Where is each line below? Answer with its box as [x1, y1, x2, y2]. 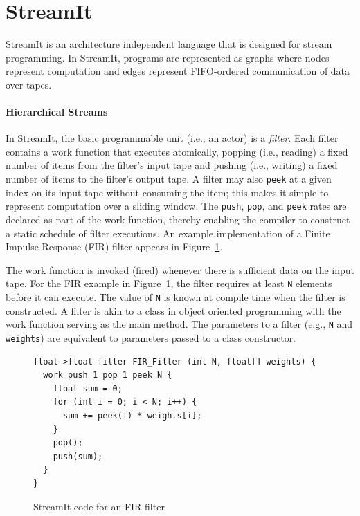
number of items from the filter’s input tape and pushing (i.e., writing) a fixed [6, 158, 338, 172]
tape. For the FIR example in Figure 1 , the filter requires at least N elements [6, 276, 332, 291]
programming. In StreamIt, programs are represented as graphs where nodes [6, 50, 330, 64]
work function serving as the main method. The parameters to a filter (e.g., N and [6, 317, 353, 331]
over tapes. [6, 77, 52, 91]
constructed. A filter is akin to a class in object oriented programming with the [6, 303, 341, 317]
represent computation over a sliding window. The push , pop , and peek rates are [6, 199, 347, 213]
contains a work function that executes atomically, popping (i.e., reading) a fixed [6, 144, 348, 158]
